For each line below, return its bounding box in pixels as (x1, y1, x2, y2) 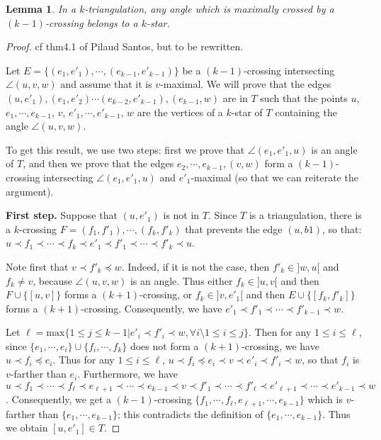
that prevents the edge (185, 221, 283, 236)
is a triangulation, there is (249, 208, 362, 222)
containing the (275, 104, 337, 119)
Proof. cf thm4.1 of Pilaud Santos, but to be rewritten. (6, 39, 244, 54)
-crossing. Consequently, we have (81, 300, 222, 315)
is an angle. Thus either (130, 273, 233, 288)
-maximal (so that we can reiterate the (190, 169, 358, 184)
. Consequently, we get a (6, 392, 112, 407)
